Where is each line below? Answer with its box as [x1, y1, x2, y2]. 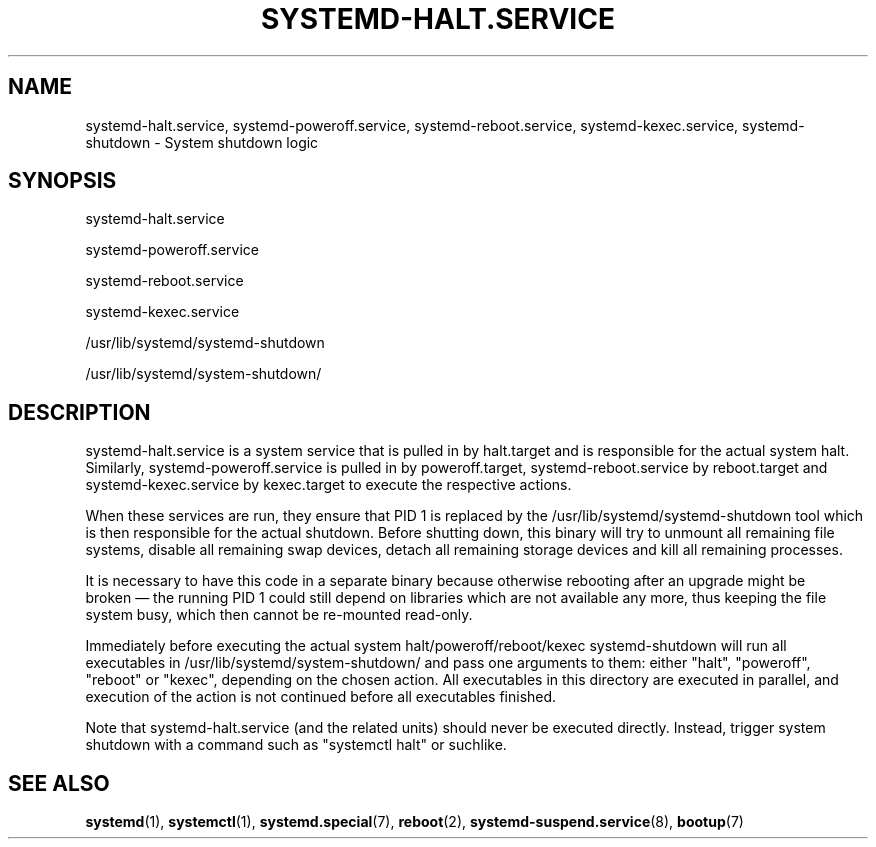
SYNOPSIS [8, 168, 117, 194]
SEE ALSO [8, 770, 110, 796]
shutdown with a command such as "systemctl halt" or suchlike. [85, 736, 507, 754]
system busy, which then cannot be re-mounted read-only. [85, 606, 473, 624]
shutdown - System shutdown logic [85, 133, 319, 151]
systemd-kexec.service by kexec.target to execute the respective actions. [85, 476, 572, 494]
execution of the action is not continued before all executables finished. [85, 688, 557, 706]
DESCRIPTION [8, 399, 151, 425]
